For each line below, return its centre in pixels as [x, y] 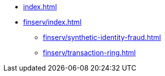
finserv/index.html [52, 22]
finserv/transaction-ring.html [89, 53]
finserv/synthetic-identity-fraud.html [102, 37]
